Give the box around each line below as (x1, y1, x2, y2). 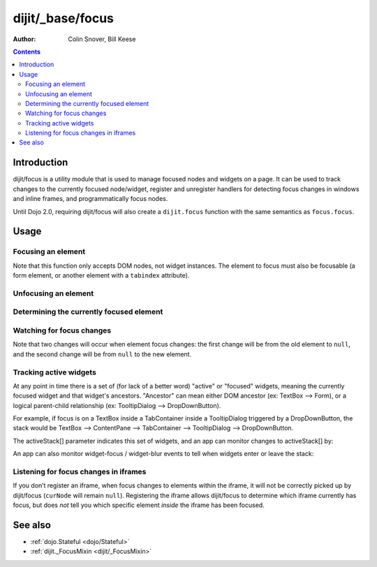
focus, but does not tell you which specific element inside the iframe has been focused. (13, 501, 265, 509)
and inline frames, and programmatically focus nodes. (13, 195, 168, 203)
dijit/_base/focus (13, 10, 114, 26)
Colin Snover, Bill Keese (68, 35, 136, 43)
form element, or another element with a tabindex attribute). (13, 271, 190, 280)
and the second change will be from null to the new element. (13, 349, 192, 358)
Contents (13, 47, 41, 56)
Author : (13, 35, 36, 43)
